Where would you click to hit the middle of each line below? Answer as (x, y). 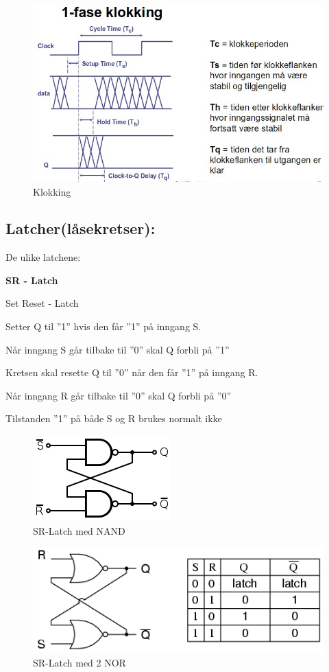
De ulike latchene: (43, 257)
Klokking (52, 191)
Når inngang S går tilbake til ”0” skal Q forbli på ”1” (118, 349)
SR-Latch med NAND (79, 530)
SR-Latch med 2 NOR (80, 662)
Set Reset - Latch (42, 303)
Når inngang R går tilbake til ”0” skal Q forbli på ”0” (119, 395)
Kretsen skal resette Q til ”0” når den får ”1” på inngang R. (132, 372)
